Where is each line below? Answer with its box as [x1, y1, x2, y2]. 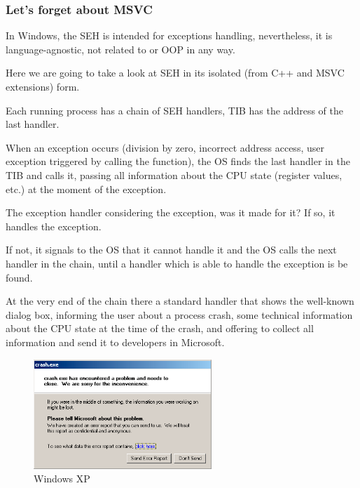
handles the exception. [6, 218, 102, 233]
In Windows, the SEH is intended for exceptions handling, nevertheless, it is [6, 28, 333, 43]
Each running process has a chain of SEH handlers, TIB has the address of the [6, 103, 343, 117]
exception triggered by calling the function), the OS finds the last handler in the [6, 154, 350, 169]
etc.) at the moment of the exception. [6, 181, 167, 196]
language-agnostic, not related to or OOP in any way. [6, 41, 235, 56]
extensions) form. [6, 79, 80, 93]
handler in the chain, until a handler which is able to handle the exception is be [6, 256, 348, 270]
